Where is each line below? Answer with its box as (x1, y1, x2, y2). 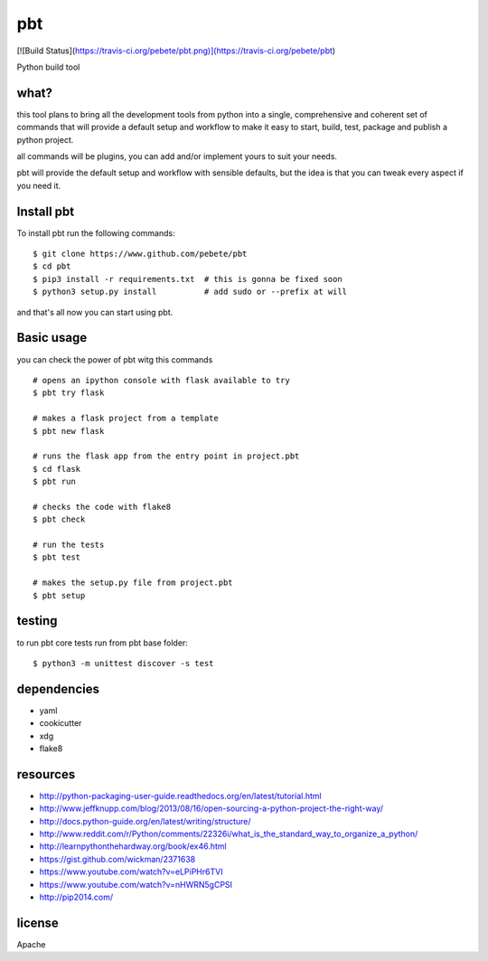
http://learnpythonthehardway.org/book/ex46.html (39, 841, 227, 852)
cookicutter (39, 718, 82, 729)
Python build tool (16, 61, 80, 72)
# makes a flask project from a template (33, 413, 219, 424)
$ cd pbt (33, 261, 71, 271)
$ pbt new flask (33, 426, 105, 436)
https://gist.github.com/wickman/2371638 (39, 853, 196, 864)
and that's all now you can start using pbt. (16, 306, 174, 317)
